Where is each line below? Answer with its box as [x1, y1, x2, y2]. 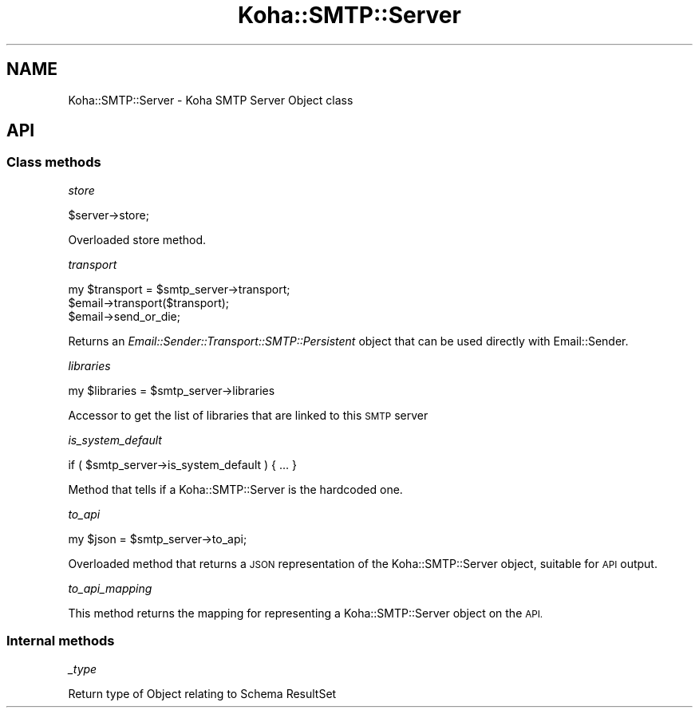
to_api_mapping [68, 581, 152, 595]
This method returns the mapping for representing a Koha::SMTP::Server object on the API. [68, 606, 543, 620]
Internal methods [6, 633, 115, 649]
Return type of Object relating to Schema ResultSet [68, 686, 337, 700]
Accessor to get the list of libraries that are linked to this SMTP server [68, 408, 428, 422]
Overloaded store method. [68, 232, 207, 247]
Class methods [6, 154, 101, 171]
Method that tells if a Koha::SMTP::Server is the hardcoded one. [68, 482, 403, 496]
